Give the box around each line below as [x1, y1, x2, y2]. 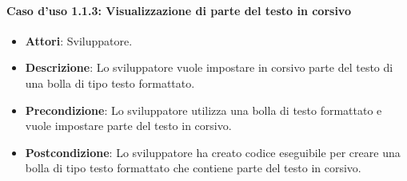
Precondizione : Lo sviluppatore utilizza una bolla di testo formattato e [25, 101, 382, 118]
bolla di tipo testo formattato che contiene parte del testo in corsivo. [25, 159, 361, 176]
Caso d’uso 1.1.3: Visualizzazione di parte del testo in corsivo [6, 2, 351, 18]
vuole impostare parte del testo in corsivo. [25, 117, 232, 134]
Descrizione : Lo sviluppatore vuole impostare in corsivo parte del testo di [25, 59, 393, 76]
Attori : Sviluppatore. [25, 32, 133, 49]
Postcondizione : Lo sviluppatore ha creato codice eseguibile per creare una [25, 144, 401, 160]
